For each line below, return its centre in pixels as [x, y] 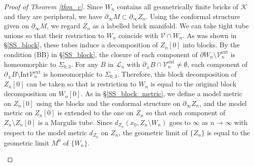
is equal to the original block [193, 84]
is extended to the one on [95, 113]
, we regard [63, 26]
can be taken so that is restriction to [81, 84]
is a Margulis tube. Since [75, 122]
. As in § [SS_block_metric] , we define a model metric [162, 93]
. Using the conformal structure [193, 16]
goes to [180, 122]
